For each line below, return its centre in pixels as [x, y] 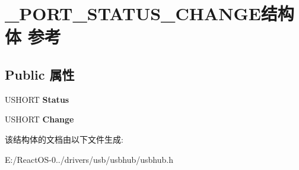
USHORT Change [39, 119]
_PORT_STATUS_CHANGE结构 [149, 13]
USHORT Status [37, 99]
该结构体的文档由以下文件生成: [64, 139]
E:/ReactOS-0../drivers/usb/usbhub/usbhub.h [89, 159]
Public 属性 [40, 74]
